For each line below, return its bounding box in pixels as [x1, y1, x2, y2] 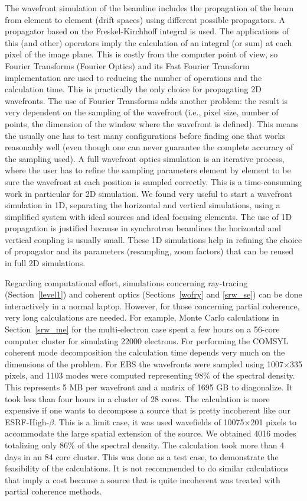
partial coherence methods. [5, 485, 102, 497]
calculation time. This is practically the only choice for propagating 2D [5, 83, 262, 95]
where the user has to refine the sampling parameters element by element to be [5, 164, 291, 176]
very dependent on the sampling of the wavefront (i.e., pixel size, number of [5, 106, 279, 118]
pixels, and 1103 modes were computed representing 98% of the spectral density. [5, 369, 295, 382]
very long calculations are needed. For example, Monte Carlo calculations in [5, 311, 279, 324]
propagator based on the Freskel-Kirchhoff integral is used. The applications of [5, 25, 289, 37]
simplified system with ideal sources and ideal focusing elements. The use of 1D [5, 210, 292, 222]
